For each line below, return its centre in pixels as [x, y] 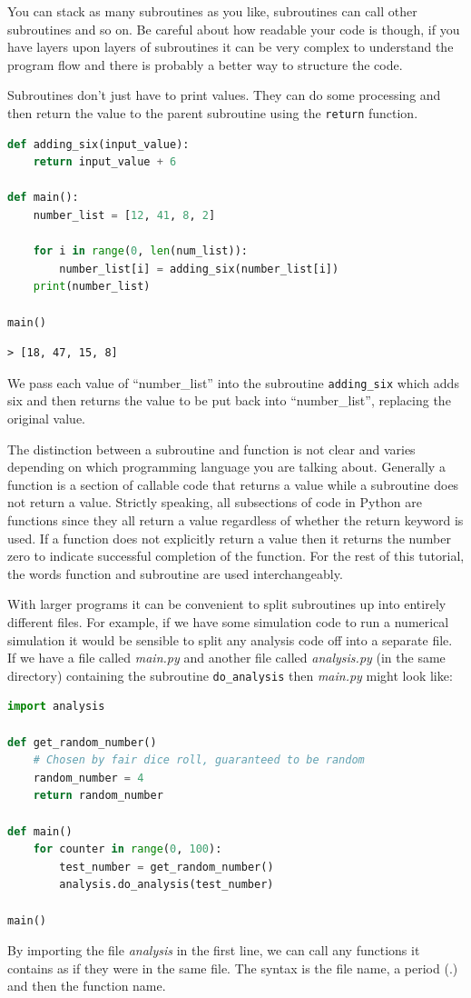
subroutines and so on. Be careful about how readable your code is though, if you [234, 29]
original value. [47, 418]
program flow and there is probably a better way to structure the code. [205, 64]
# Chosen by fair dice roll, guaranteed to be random [199, 760]
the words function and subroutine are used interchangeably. [175, 573]
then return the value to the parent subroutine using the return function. [213, 112]
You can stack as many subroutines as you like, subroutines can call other [212, 11]
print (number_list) [92, 287]
